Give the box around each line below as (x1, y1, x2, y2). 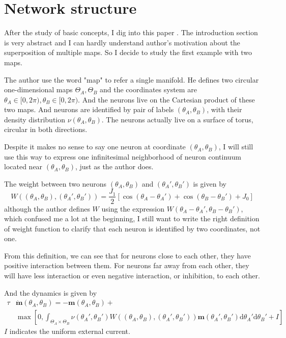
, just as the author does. (75, 161, 154, 172)
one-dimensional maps (4, 84, 73, 95)
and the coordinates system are (100, 84, 197, 95)
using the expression (101, 203, 165, 214)
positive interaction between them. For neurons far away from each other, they (4, 260, 249, 271)
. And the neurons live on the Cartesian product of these (78, 94, 255, 105)
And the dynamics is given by (4, 287, 97, 298)
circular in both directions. (4, 124, 88, 135)
